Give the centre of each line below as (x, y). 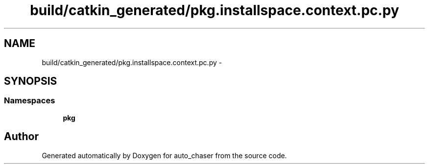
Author (21, 137)
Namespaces (30, 101)
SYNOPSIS (31, 81)
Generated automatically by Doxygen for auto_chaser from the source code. (164, 155)
